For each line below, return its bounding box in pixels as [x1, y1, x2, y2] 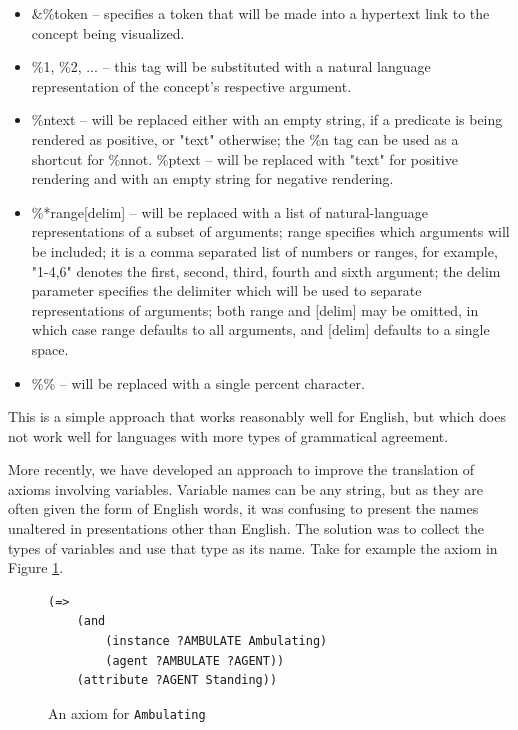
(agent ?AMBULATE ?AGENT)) [105, 653, 285, 668]
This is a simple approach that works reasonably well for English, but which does [8, 406, 506, 427]
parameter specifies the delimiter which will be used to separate [31, 280, 422, 301]
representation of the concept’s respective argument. [31, 75, 352, 96]
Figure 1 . [8, 557, 64, 578]
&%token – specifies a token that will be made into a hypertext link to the [31, 3, 490, 23]
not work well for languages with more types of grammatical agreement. [8, 425, 449, 446]
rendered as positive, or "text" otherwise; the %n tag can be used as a [31, 128, 459, 149]
